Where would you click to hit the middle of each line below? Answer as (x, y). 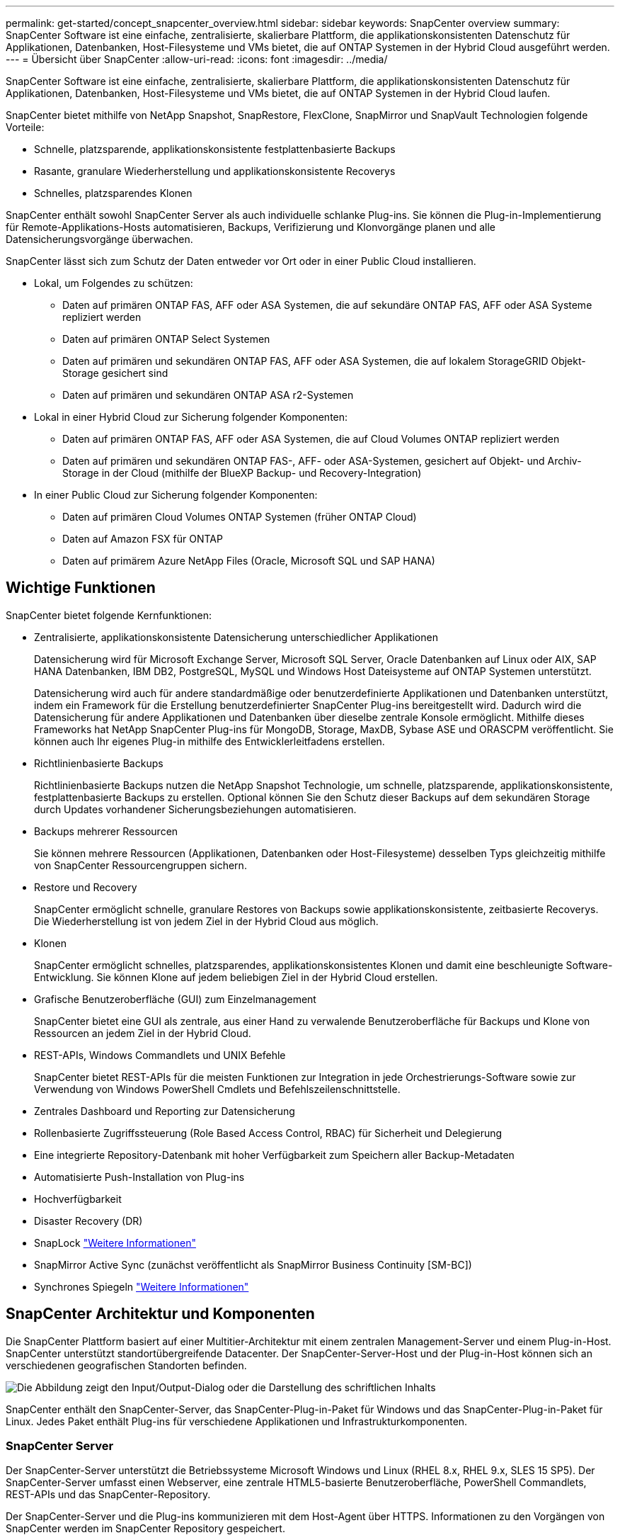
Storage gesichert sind (115, 373)
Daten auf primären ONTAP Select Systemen (166, 339)
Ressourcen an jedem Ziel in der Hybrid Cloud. (143, 1033)
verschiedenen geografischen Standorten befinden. (126, 1365)
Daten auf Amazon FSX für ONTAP (143, 539)
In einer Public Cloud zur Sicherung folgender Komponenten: (176, 495)
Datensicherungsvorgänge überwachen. (99, 239)
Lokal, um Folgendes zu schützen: (114, 283)
